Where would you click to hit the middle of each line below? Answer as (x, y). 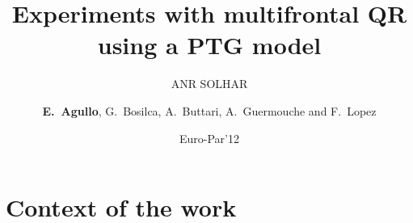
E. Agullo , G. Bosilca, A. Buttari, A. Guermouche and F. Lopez (209, 110)
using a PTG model (209, 45)
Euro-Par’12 (209, 138)
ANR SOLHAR (209, 84)
